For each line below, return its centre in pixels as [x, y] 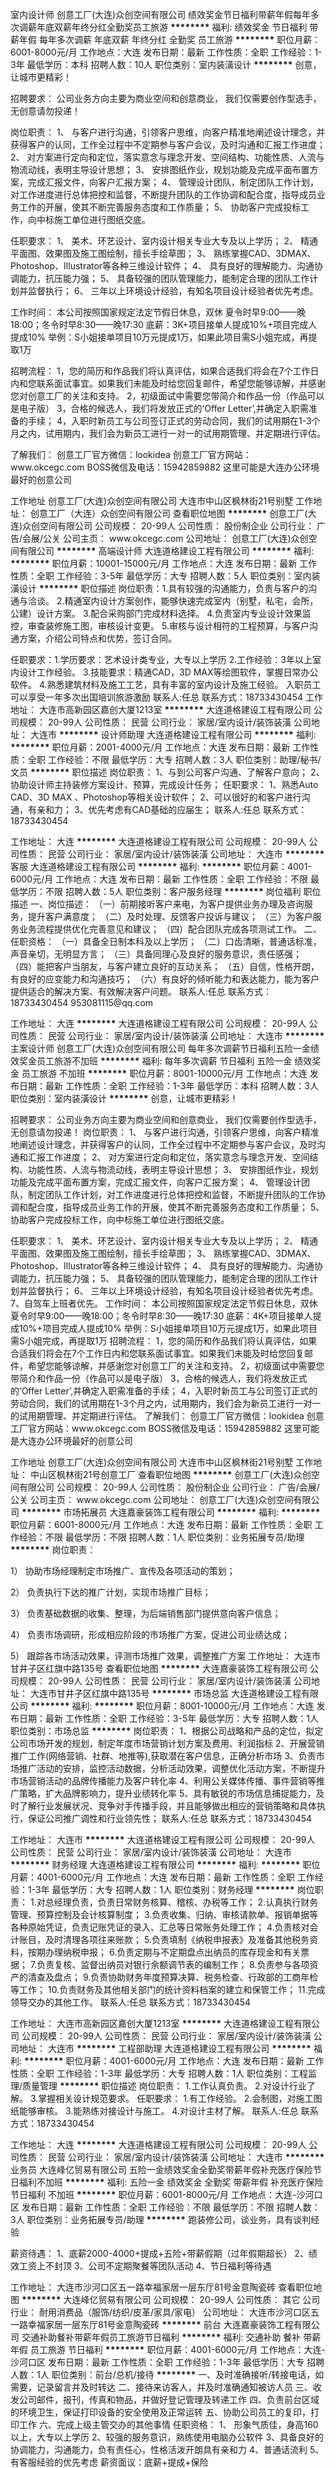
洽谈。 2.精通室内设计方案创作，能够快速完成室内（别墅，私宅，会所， [173, 601]
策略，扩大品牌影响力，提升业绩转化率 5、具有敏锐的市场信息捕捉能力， [167, 1793]
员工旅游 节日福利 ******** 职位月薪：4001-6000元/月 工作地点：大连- [177, 2349]
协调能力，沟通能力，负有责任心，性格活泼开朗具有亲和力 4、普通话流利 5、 [167, 2449]
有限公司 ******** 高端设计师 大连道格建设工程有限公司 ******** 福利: [166, 551]
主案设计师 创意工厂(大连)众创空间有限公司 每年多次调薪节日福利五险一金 [161, 1048]
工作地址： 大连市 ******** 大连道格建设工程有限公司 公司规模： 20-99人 [163, 1839]
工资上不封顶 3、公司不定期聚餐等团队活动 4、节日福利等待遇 [145, 2266]
